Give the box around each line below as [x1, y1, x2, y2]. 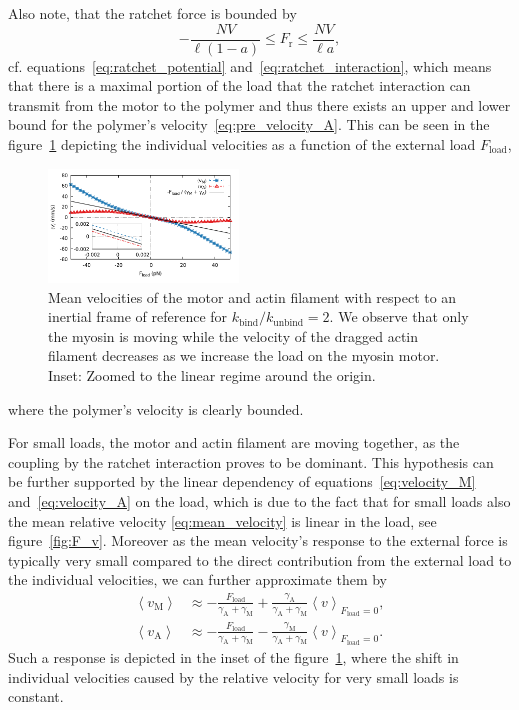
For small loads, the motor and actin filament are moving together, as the [8, 432, 460, 453]
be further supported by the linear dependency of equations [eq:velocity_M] [8, 471, 476, 492]
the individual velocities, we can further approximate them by [8, 569, 387, 590]
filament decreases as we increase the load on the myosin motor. [48, 345, 440, 366]
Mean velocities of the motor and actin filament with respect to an [48, 286, 457, 307]
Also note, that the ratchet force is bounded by [8, 3, 297, 23]
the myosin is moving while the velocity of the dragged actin [48, 325, 419, 346]
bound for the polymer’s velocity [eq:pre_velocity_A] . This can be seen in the [8, 114, 490, 135]
